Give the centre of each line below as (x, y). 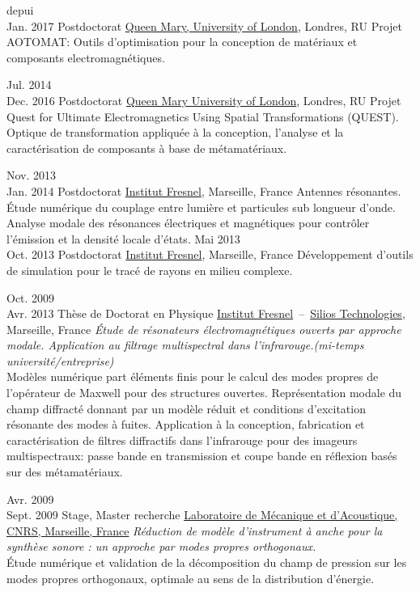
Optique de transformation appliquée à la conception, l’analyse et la (175, 132)
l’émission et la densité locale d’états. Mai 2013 (123, 238)
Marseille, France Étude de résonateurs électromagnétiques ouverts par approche (204, 329)
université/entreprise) (60, 360)
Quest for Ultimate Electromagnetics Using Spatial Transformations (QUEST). (203, 116)
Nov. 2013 (32, 175)
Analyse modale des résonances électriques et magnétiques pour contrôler (188, 223)
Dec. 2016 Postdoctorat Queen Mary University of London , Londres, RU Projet (204, 100)
